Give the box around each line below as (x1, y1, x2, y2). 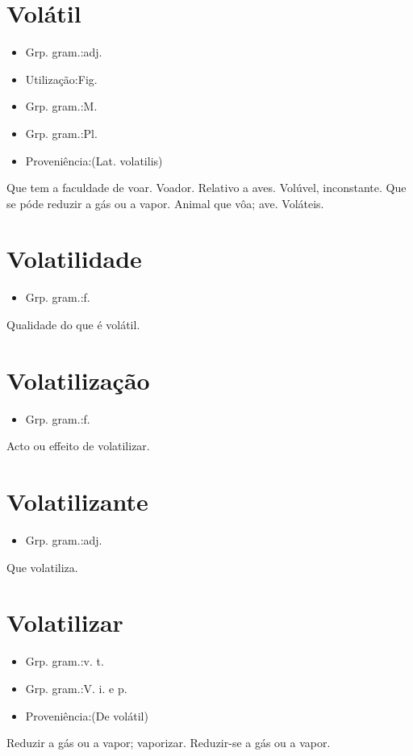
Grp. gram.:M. (25, 98, 98, 115)
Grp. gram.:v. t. (25, 653, 104, 670)
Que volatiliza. (6, 558, 78, 575)
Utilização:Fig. (25, 70, 98, 87)
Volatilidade (6, 242, 142, 275)
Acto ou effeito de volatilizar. (6, 437, 150, 454)
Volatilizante (6, 485, 148, 518)
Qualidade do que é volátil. (6, 316, 140, 332)
